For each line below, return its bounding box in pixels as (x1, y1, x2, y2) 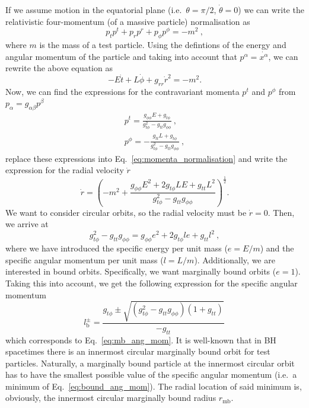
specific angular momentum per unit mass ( (5, 253, 164, 266)
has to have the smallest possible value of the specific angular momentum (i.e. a (5, 368, 297, 381)
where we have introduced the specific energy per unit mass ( (5, 242, 228, 254)
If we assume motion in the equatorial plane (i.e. (5, 4, 182, 15)
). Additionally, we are (194, 253, 275, 266)
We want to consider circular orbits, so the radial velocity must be (5, 206, 247, 218)
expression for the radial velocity (5, 164, 124, 176)
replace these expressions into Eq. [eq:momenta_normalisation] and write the (5, 152, 288, 164)
